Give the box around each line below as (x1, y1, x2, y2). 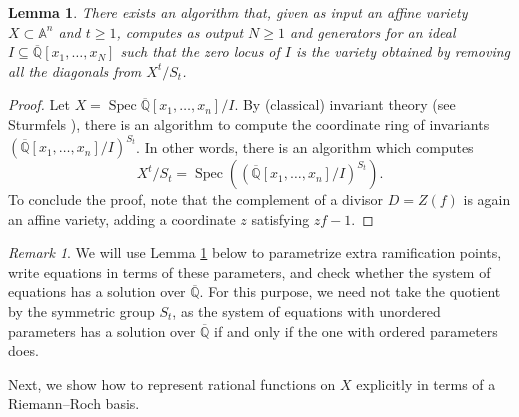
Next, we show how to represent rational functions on (8, 373, 336, 394)
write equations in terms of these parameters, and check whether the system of (8, 261, 491, 282)
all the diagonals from (8, 60, 142, 81)
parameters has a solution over (8, 320, 196, 341)
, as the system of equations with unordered (172, 301, 441, 322)
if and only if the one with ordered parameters (214, 320, 498, 341)
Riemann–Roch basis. (8, 393, 140, 414)
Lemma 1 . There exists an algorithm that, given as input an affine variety (8, 2, 468, 22)
